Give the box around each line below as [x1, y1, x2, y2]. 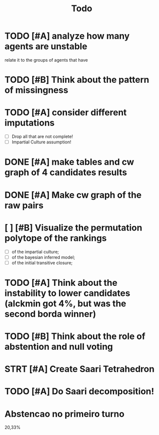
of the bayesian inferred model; [11, 254, 75, 260]
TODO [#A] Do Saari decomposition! [4, 386, 155, 397]
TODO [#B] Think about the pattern [4, 74, 150, 86]
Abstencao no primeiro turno [4, 408, 125, 419]
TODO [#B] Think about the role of [4, 331, 145, 342]
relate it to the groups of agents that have [4, 57, 88, 63]
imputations [4, 117, 55, 129]
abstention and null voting [4, 341, 113, 352]
